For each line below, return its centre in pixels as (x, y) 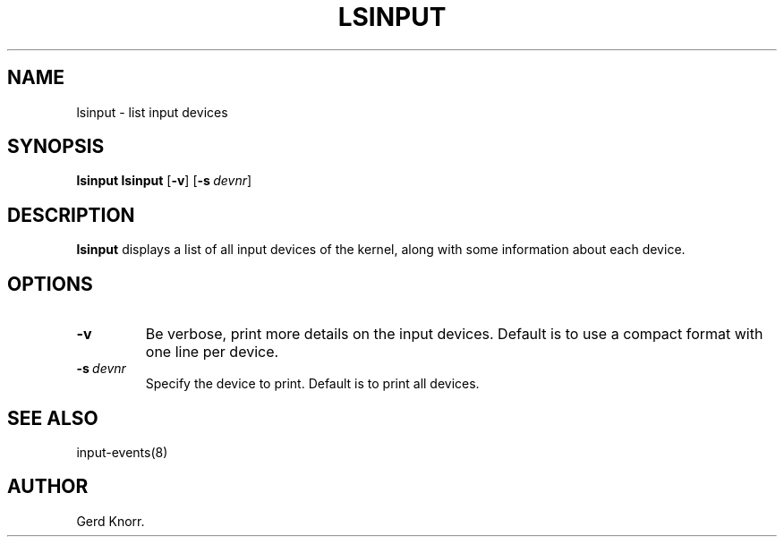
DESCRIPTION (71, 215)
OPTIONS (50, 284)
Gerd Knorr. (111, 521)
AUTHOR (48, 487)
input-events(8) (122, 452)
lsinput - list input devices (152, 112)
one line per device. (212, 352)
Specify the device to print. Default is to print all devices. (312, 384)
